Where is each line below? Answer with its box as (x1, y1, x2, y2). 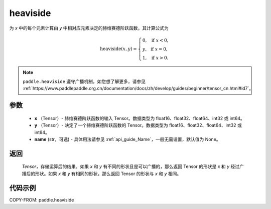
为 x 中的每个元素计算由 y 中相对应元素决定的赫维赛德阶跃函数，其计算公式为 (9, 25, 169, 31)
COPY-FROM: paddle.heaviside (9, 196, 74, 202)
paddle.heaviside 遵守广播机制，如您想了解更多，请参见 (23, 78, 146, 84)
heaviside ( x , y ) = (100, 45, 138, 51)
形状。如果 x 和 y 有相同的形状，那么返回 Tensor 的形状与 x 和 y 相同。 (35, 170, 182, 176)
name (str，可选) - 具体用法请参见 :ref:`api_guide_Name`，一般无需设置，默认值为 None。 (34, 136, 221, 142)
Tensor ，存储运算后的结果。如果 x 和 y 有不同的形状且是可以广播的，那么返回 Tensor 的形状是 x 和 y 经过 (22, 163, 240, 169)
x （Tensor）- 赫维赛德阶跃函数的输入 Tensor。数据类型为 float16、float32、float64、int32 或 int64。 (34, 115, 245, 121)
